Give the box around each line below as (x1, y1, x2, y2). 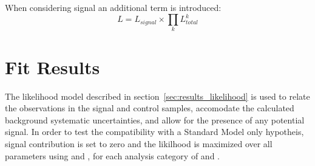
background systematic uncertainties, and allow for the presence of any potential (5, 113, 305, 126)
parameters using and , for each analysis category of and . (5, 149, 220, 162)
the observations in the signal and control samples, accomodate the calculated (5, 102, 294, 114)
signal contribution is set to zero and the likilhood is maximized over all (5, 137, 273, 150)
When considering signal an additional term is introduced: (5, 1, 222, 13)
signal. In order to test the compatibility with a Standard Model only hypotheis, (5, 125, 304, 138)
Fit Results (5, 54, 100, 79)
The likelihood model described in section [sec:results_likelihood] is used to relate (5, 89, 310, 102)
